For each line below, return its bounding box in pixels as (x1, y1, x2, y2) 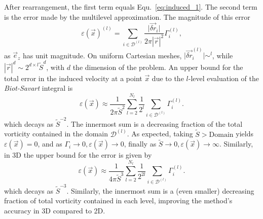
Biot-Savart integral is (4, 83, 73, 93)
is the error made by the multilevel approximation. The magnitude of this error (4, 11, 250, 22)
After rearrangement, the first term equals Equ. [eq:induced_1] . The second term (4, 2, 257, 12)
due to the (152, 72, 184, 83)
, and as (37, 138, 62, 149)
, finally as (124, 138, 157, 149)
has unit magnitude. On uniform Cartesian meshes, (22, 50, 182, 60)
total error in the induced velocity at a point (4, 72, 142, 83)
